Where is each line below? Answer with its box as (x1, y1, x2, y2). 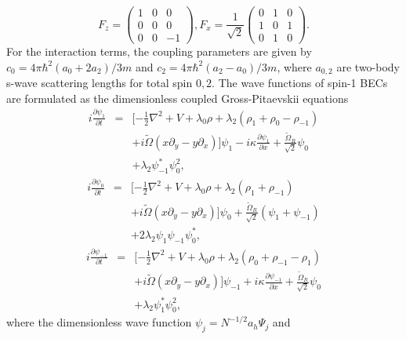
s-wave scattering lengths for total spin (6, 75, 193, 91)
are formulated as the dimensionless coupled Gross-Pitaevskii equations (6, 89, 349, 106)
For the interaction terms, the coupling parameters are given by (6, 43, 312, 60)
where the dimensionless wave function (6, 314, 192, 330)
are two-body (336, 58, 401, 75)
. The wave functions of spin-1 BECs (212, 75, 388, 91)
